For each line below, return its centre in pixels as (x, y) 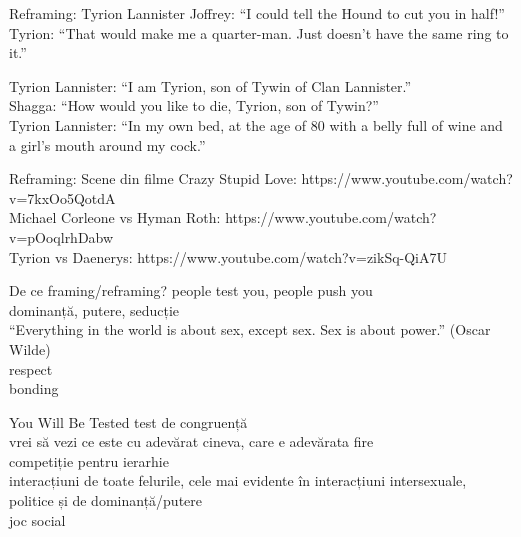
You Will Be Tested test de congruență (128, 421)
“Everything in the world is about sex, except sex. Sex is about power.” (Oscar (250, 329)
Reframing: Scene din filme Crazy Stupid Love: (153, 178)
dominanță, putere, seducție (94, 309)
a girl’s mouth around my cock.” (107, 144)
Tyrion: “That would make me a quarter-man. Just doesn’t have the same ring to (259, 32)
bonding (34, 388)
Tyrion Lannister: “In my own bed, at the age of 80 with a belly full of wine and (256, 124)
